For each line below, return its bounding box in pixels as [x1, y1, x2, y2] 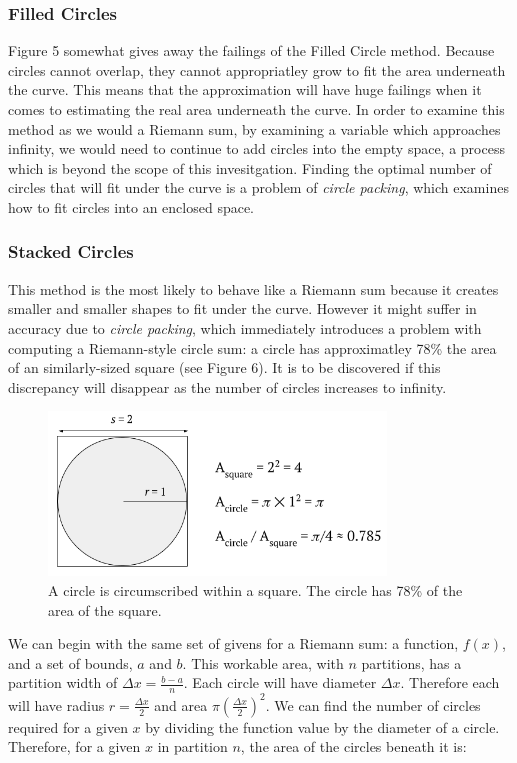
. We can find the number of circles [265, 694, 481, 715]
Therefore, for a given [8, 736, 141, 757]
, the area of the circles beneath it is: [240, 736, 467, 757]
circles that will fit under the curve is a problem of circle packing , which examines [8, 177, 509, 198]
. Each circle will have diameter [183, 672, 377, 693]
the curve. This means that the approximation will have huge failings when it [8, 79, 482, 100]
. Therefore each [400, 672, 500, 693]
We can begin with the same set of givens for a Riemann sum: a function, [8, 633, 459, 654]
